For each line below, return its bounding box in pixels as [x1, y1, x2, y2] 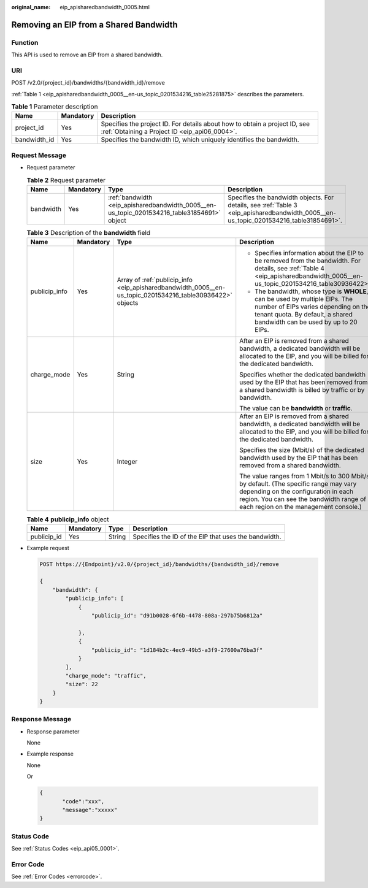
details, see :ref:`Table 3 [228, 201, 297, 209]
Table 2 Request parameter [26, 175, 105, 184]
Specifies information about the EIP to [255, 249, 364, 258]
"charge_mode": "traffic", [65, 672, 147, 679]
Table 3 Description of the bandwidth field [26, 229, 150, 237]
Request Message [11, 151, 67, 159]
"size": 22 [65, 681, 98, 688]
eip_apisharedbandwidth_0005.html [59, 4, 150, 10]
